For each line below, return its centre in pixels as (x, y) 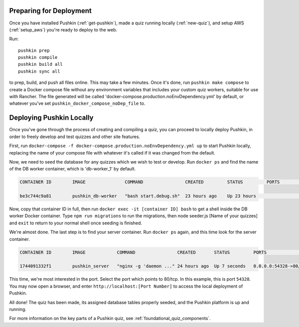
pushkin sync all (39, 71)
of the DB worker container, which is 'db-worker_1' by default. (73, 169)
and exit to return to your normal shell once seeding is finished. (75, 223)
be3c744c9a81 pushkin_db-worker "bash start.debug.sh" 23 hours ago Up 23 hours (138, 196)
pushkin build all (41, 64)
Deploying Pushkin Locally (51, 118)
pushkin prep (34, 50)
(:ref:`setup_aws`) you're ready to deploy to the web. (63, 29)
